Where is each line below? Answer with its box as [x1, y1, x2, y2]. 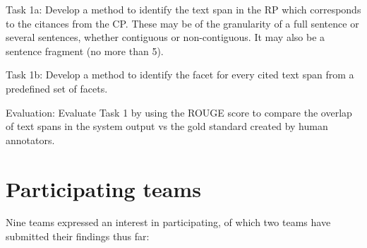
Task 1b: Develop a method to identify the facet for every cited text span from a [6, 67, 354, 82]
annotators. [6, 132, 55, 147]
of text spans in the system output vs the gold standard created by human [6, 119, 328, 134]
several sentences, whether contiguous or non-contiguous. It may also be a [6, 30, 325, 45]
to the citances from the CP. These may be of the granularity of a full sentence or [6, 16, 359, 30]
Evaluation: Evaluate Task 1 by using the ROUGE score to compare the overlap [6, 105, 352, 119]
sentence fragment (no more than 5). [6, 43, 164, 58]
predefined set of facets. [6, 81, 108, 95]
